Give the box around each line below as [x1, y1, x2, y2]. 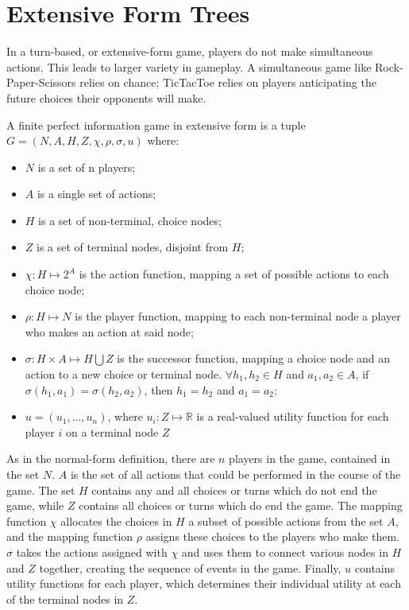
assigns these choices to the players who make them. [145, 528, 399, 545]
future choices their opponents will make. [6, 89, 206, 106]
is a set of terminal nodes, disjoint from [37, 239, 229, 255]
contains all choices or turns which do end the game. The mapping [79, 497, 403, 514]
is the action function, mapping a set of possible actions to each [79, 266, 389, 282]
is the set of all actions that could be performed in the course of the [70, 466, 401, 482]
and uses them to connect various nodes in [181, 543, 388, 560]
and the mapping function [6, 528, 133, 545]
